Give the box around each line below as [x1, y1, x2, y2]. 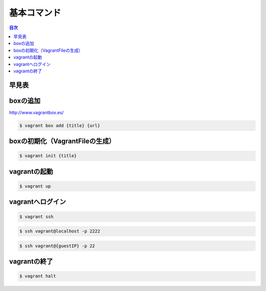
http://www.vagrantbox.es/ [9, 109, 64, 115]
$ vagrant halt [19, 273, 56, 279]
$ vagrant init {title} [19, 153, 77, 159]
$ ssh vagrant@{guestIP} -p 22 [19, 243, 96, 249]
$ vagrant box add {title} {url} [19, 123, 100, 128]
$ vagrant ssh [19, 214, 54, 219]
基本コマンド [9, 7, 62, 18]
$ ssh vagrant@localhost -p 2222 [19, 228, 100, 234]
